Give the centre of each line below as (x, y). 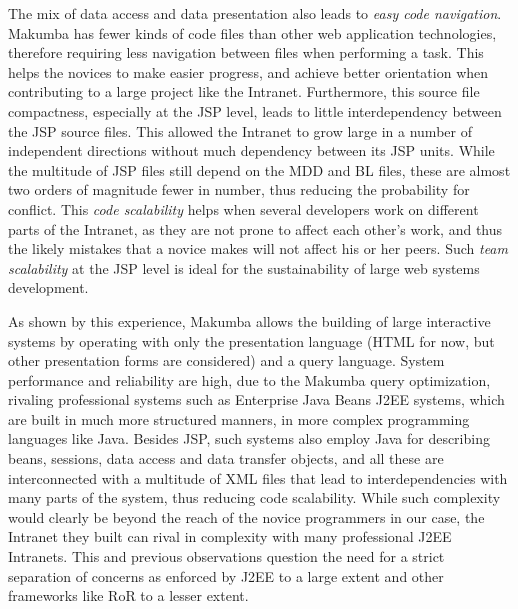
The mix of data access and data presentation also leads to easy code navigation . (255, 13)
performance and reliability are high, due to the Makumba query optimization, (249, 379)
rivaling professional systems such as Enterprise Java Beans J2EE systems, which (256, 399)
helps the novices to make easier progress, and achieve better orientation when (248, 71)
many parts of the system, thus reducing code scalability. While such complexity (254, 497)
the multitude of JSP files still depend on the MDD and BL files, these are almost (259, 169)
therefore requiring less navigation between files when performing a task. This (246, 52)
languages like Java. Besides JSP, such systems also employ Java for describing (249, 438)
